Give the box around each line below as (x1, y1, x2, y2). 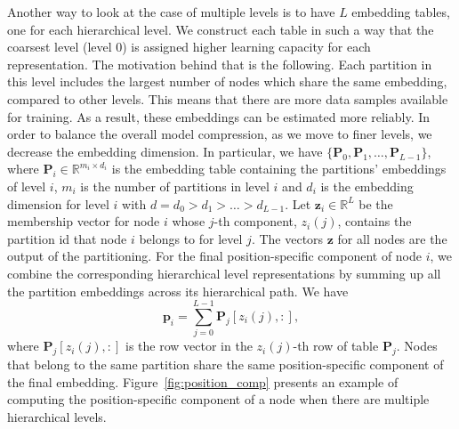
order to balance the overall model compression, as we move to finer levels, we (7, 125, 432, 143)
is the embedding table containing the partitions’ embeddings (111, 159, 447, 178)
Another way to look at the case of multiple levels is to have (7, 3, 335, 20)
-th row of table (293, 336, 379, 355)
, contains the (337, 212, 412, 231)
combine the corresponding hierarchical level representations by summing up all (7, 263, 441, 282)
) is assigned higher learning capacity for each (122, 37, 371, 56)
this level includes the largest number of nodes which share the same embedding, (7, 72, 447, 91)
